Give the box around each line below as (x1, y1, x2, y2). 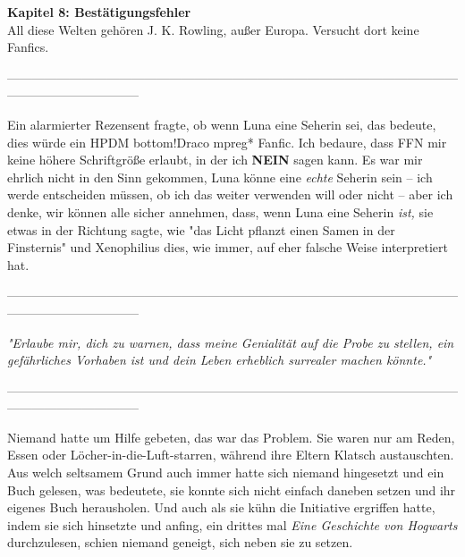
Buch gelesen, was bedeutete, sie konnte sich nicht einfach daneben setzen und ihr (7, 480, 456, 499)
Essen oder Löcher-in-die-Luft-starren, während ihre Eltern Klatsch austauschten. (7, 445, 454, 464)
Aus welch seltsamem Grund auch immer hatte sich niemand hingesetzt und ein (7, 463, 444, 482)
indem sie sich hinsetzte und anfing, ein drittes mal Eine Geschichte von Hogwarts (7, 515, 458, 534)
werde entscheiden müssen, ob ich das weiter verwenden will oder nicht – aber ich (7, 185, 453, 204)
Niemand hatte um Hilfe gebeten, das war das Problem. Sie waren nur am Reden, (7, 427, 455, 446)
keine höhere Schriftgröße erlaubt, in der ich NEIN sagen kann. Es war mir (7, 150, 423, 169)
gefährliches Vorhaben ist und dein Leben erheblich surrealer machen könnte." (7, 350, 432, 369)
